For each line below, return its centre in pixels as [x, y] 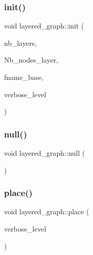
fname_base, [24, 77]
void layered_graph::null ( [44, 153]
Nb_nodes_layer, [31, 60]
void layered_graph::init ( [44, 26]
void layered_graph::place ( [47, 211]
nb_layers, [20, 42]
